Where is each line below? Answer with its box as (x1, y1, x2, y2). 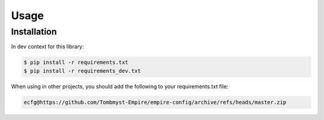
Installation (11, 26, 57, 37)
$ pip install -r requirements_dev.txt (23, 67, 141, 74)
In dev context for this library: (11, 43, 84, 50)
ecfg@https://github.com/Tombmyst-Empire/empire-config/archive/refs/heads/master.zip (23, 99, 287, 106)
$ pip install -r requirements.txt (23, 59, 128, 66)
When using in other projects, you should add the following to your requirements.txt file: (11, 82, 229, 90)
